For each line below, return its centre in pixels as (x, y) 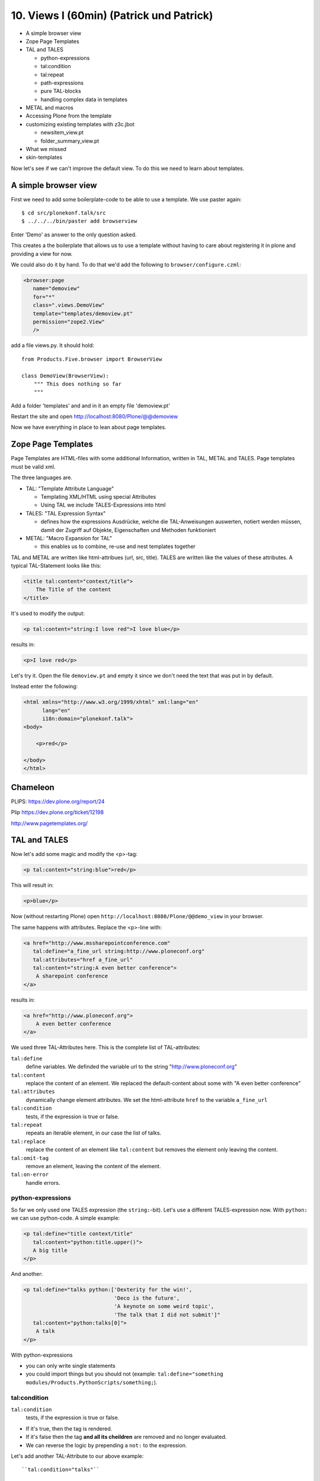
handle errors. (43, 1182)
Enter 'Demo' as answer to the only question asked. (74, 235)
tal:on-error (30, 1175)
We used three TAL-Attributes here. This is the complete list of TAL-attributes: (106, 1047)
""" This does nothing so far (77, 384)
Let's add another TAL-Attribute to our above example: (77, 1456)
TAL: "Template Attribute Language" (70, 488)
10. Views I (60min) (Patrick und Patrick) (112, 15)
